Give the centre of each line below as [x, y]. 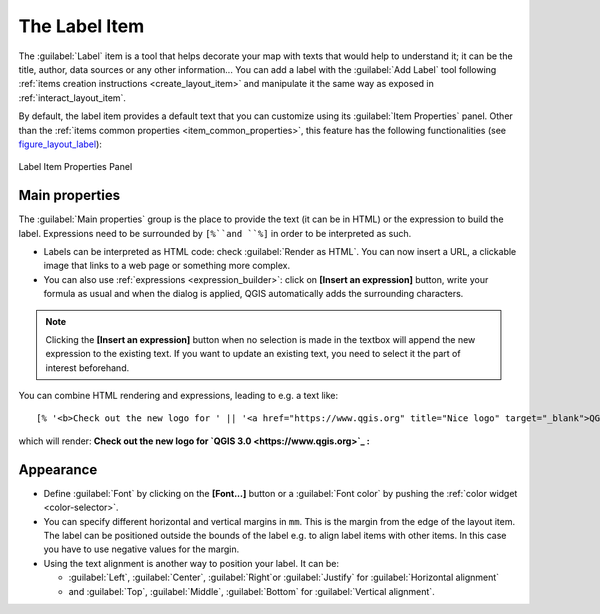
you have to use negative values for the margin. [141, 549]
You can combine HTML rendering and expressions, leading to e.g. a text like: [178, 396]
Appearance [58, 469]
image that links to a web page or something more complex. [167, 266]
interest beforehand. [87, 367]
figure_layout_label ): [60, 144]
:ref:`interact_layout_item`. [72, 97]
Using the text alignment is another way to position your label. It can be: [191, 563]
